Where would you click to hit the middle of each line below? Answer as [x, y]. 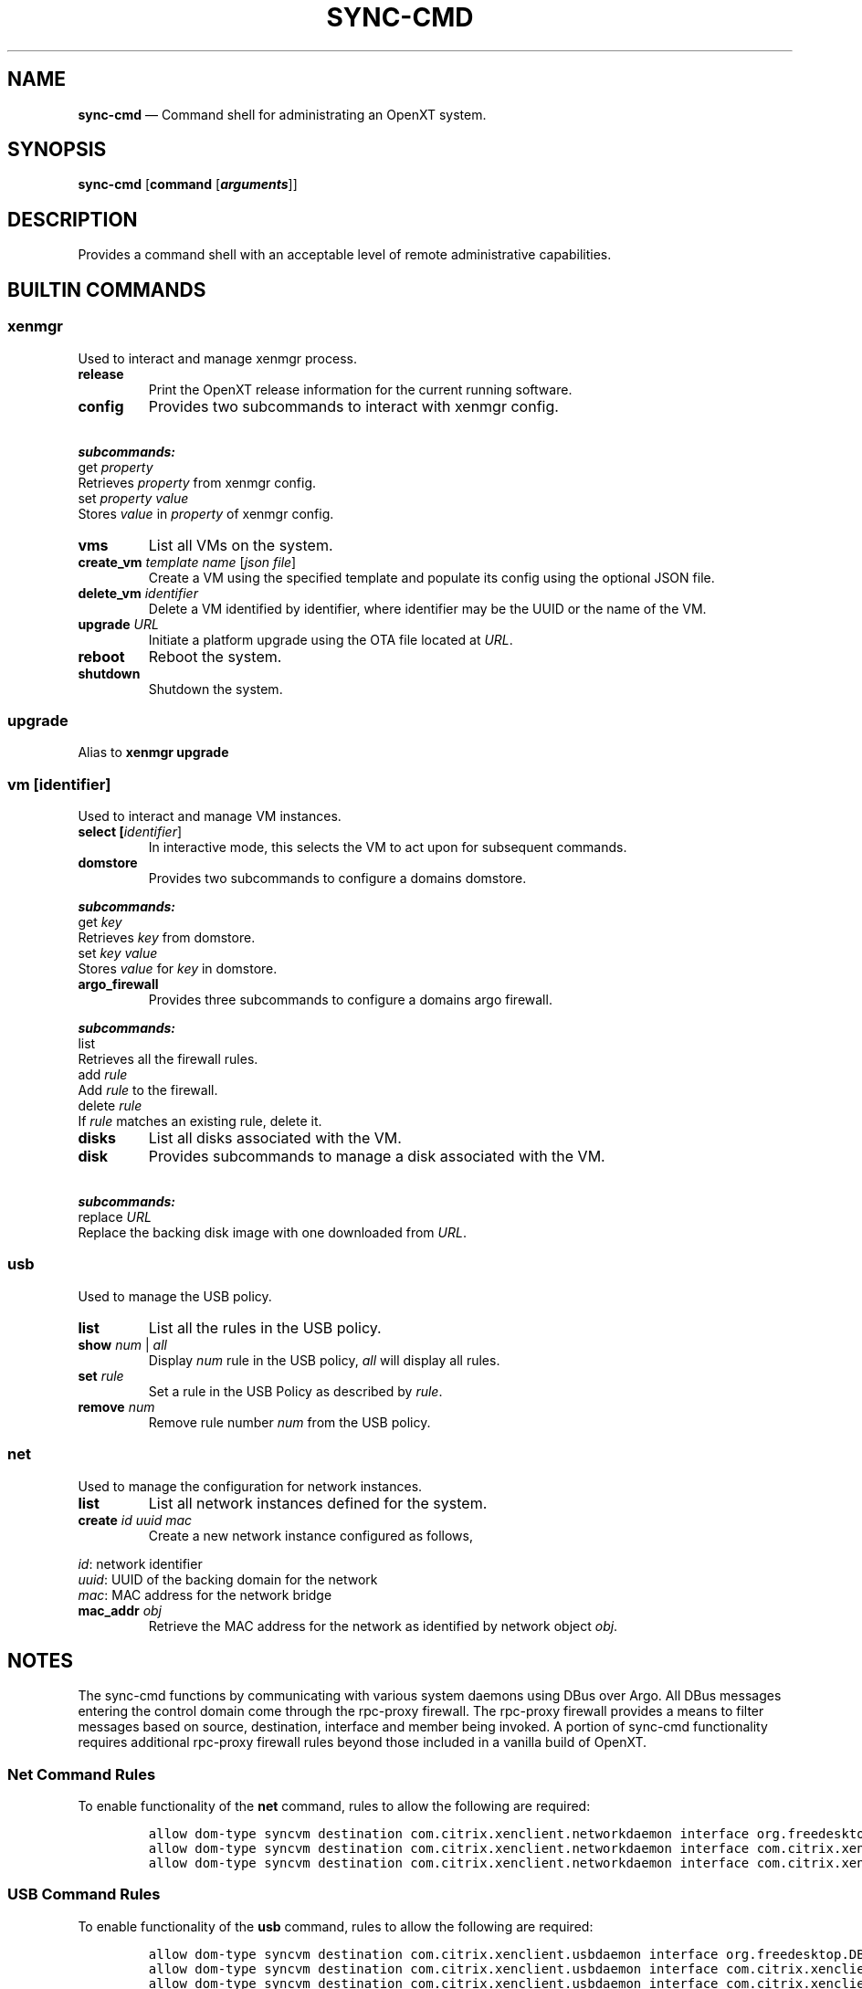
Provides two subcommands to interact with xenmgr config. [353, 406]
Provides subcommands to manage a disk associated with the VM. [377, 1156]
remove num [116, 1406]
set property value [133, 498]
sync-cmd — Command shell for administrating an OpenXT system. [282, 114]
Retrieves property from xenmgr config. [197, 482]
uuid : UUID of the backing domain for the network [228, 1579]
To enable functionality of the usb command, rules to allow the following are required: [336, 1926]
